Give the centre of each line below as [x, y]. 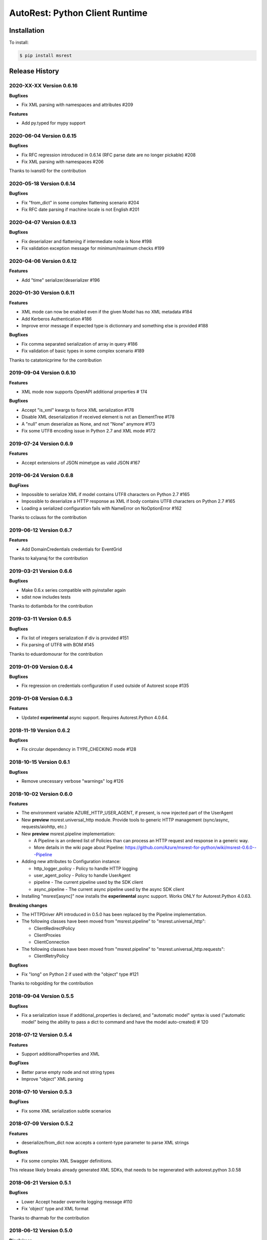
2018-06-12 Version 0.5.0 [41, 1231]
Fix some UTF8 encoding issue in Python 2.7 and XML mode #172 [89, 431]
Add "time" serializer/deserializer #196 [61, 280]
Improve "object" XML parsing [52, 1079]
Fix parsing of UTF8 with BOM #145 [58, 645]
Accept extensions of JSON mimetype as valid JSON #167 [81, 463]
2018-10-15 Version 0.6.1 [40, 762]
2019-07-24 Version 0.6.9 [41, 443]
